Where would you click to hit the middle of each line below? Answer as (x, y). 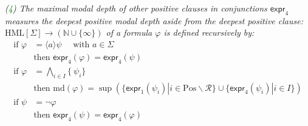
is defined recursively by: (209, 32)
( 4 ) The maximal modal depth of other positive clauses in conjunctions (136, 8)
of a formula (129, 32)
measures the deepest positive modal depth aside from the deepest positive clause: (154, 20)
